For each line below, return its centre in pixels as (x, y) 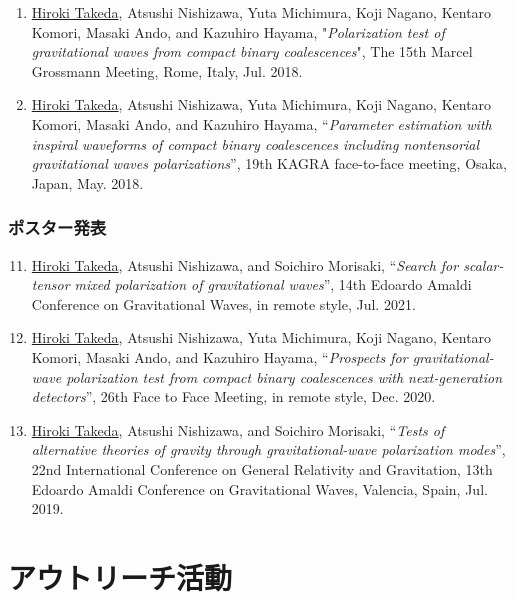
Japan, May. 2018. (87, 182)
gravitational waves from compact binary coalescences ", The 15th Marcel (252, 51)
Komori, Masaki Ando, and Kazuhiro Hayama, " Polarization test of (238, 31)
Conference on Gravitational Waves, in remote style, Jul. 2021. (223, 303)
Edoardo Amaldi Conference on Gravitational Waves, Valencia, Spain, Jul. (259, 488)
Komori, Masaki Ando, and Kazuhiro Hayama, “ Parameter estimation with (261, 123)
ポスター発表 (57, 227)
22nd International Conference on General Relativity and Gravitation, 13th (262, 468)
